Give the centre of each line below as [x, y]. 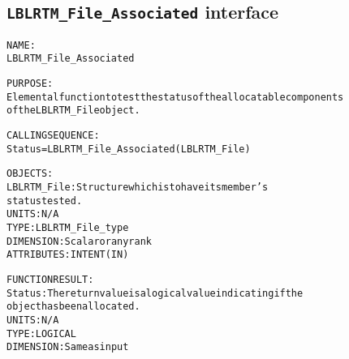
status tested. [45, 201]
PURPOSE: [30, 84]
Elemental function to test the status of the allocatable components [175, 97]
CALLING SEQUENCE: [53, 136]
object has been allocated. [73, 307]
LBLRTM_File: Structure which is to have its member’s [138, 188]
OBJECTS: [30, 174]
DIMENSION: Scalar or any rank [79, 241]
